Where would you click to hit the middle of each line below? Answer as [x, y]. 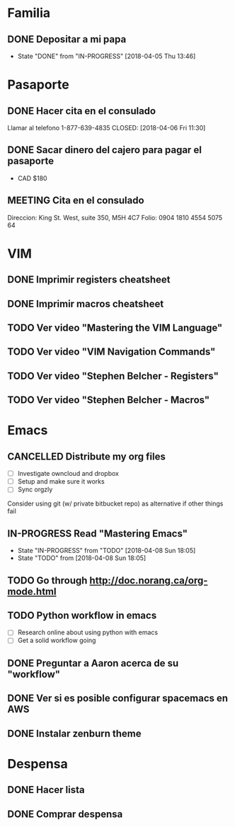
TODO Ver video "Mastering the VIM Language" [115, 327]
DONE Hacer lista [46, 790]
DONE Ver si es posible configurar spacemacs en [118, 698]
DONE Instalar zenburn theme [74, 733]
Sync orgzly [35, 489]
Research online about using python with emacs [87, 632]
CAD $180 [32, 178]
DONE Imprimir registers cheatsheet [89, 280]
